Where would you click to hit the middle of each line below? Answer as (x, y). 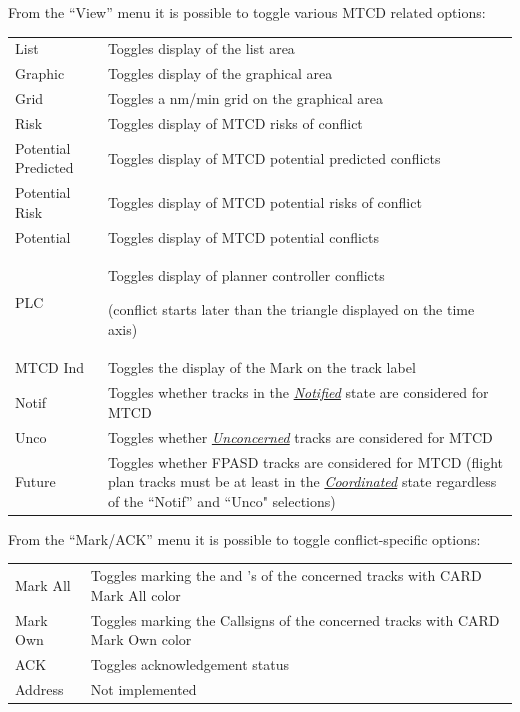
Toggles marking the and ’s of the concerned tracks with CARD (286, 575)
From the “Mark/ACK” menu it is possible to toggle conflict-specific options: (244, 538)
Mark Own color (141, 639)
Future (35, 481)
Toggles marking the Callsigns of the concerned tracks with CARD (295, 619)
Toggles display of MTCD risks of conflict (235, 122)
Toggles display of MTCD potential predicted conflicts (274, 157)
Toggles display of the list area (201, 48)
